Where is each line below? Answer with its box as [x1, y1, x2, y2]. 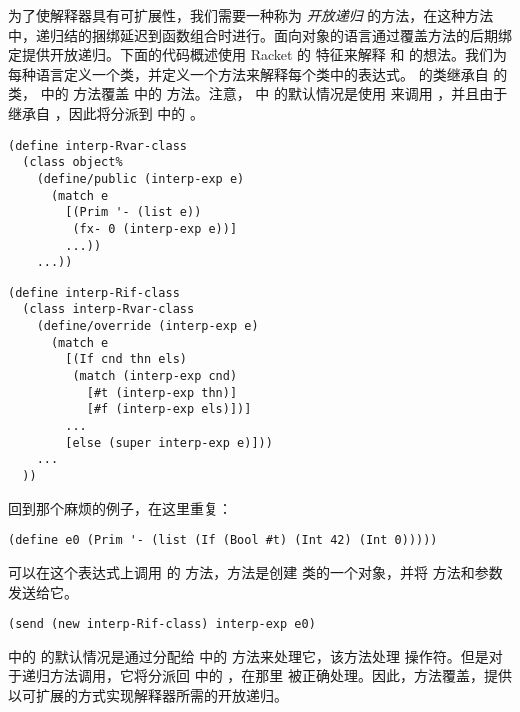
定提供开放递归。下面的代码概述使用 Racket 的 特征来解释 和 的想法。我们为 [8, 44, 508, 65]
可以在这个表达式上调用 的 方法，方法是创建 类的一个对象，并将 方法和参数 [8, 561, 503, 582]
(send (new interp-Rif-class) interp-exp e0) [8, 617, 316, 632]
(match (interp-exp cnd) [72, 369, 238, 384]
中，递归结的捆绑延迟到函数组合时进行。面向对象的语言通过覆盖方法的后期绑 [8, 24, 512, 45]
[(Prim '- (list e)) [65, 205, 202, 220]
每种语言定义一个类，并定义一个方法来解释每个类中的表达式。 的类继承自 [8, 63, 489, 84]
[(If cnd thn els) [65, 352, 187, 367]
